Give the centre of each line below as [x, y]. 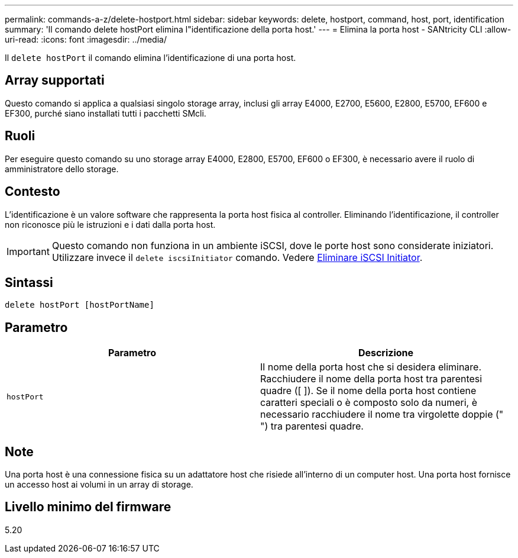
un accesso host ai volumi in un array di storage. [99, 485]
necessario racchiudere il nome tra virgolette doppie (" [382, 415]
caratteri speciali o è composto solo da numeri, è [369, 403]
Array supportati [55, 80]
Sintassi [29, 282]
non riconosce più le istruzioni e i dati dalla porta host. [110, 224]
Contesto [33, 192]
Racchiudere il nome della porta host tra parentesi [371, 379]
